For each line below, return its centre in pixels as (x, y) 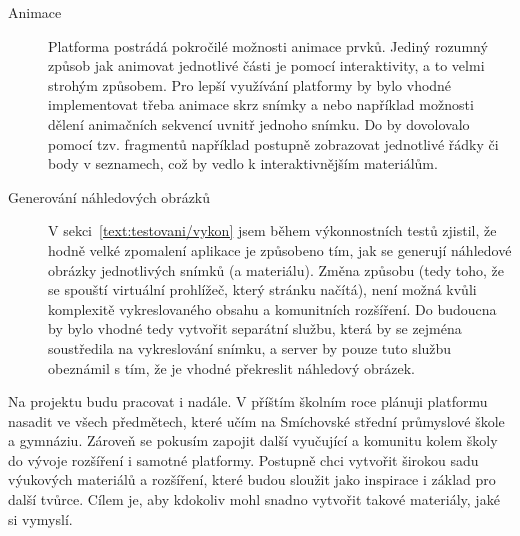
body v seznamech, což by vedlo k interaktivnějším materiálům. (243, 163)
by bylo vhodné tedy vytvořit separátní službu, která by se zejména (255, 328)
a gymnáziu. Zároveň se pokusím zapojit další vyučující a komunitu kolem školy (253, 440)
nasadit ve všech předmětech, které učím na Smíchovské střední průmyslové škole (256, 420)
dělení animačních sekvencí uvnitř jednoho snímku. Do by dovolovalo (259, 123)
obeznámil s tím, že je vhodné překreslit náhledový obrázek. (231, 367)
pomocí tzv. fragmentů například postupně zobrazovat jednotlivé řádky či (273, 143)
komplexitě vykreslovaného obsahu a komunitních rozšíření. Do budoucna (272, 308)
